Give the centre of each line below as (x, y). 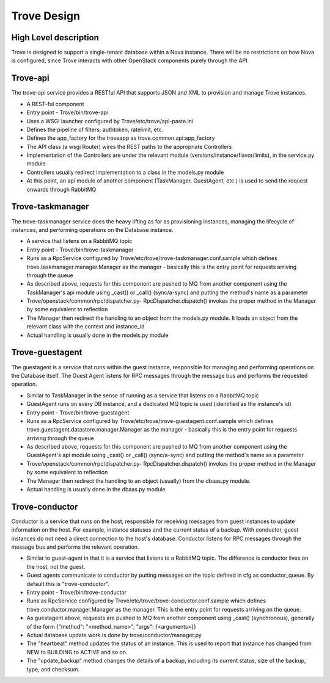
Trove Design (46, 16)
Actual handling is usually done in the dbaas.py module (96, 490)
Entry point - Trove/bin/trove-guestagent (78, 413)
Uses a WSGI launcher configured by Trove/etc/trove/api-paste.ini (110, 121)
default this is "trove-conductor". (68, 584)
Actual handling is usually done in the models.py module (97, 335)
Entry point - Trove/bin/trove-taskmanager (80, 250)
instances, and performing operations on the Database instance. (92, 229)
